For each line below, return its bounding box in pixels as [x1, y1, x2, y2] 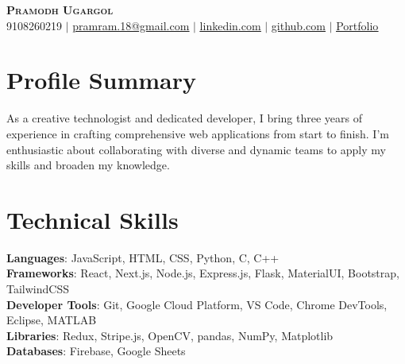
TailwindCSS [6, 281, 69, 296]
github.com [271, 17, 326, 33]
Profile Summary [6, 64, 197, 96]
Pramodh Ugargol [6, 2, 114, 17]
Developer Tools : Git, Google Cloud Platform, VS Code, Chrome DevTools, [6, 296, 388, 312]
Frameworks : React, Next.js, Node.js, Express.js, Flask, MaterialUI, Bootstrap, [6, 265, 399, 281]
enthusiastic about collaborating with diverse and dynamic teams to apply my [6, 141, 386, 157]
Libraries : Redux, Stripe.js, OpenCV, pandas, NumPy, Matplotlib [6, 327, 334, 343]
